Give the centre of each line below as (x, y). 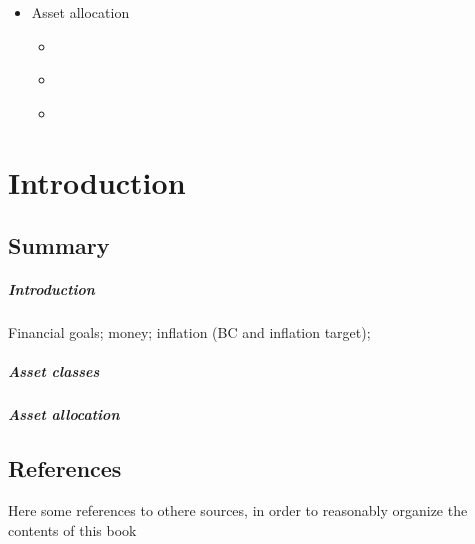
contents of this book (72, 529)
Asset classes (54, 371)
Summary (59, 245)
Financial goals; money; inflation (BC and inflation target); (189, 332)
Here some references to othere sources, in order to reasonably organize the (238, 510)
